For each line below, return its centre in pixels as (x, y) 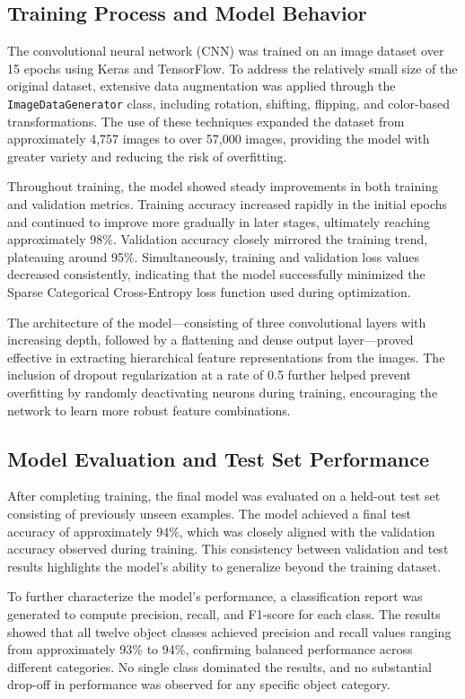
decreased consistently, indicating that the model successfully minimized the (216, 274)
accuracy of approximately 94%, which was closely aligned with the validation (221, 531)
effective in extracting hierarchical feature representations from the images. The (226, 357)
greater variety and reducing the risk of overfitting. (147, 156)
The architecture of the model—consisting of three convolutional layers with (217, 322)
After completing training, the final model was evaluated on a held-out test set (224, 496)
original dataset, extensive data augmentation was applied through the (202, 86)
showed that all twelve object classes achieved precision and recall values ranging (229, 631)
